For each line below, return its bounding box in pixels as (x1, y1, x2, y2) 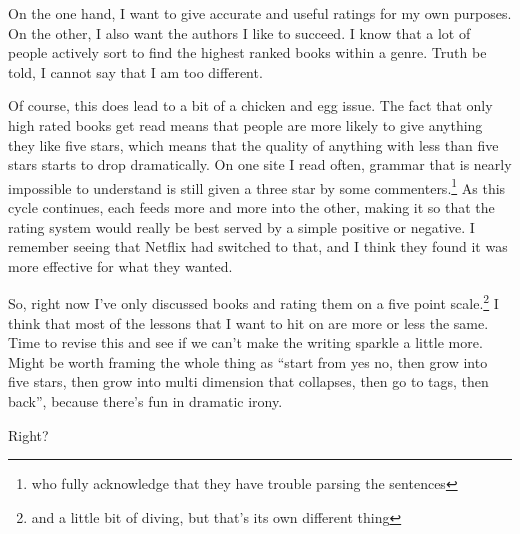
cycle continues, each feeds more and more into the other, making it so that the (8, 197, 495, 217)
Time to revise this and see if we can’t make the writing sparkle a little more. (8, 332, 483, 353)
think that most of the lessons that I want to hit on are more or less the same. (8, 312, 489, 333)
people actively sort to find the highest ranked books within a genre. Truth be (8, 42, 487, 63)
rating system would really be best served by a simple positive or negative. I (8, 216, 475, 237)
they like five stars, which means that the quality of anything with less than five (8, 134, 499, 155)
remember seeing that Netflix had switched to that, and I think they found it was (8, 236, 508, 257)
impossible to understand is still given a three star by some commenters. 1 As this (8, 174, 506, 198)
